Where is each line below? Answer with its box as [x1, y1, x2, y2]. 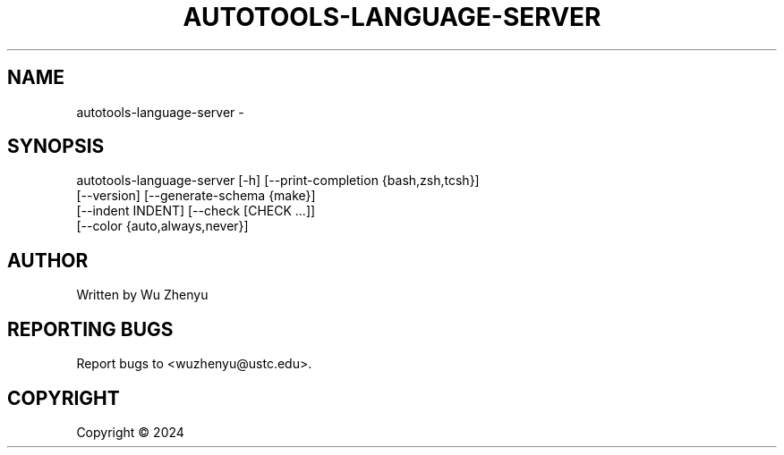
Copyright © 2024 [76, 424, 184, 440]
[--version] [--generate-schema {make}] [76, 188, 316, 204]
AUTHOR [7, 249, 89, 272]
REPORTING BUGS [7, 317, 174, 341]
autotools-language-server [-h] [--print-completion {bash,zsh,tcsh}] [76, 173, 480, 189]
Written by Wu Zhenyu [76, 287, 209, 303]
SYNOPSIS [7, 135, 105, 158]
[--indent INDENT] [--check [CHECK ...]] [76, 203, 316, 219]
